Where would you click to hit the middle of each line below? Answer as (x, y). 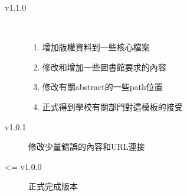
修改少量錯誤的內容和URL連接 (87, 147)
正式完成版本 (53, 186)
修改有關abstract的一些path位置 (102, 87)
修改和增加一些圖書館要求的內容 (104, 67)
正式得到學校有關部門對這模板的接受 (112, 106)
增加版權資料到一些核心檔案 (96, 47)
